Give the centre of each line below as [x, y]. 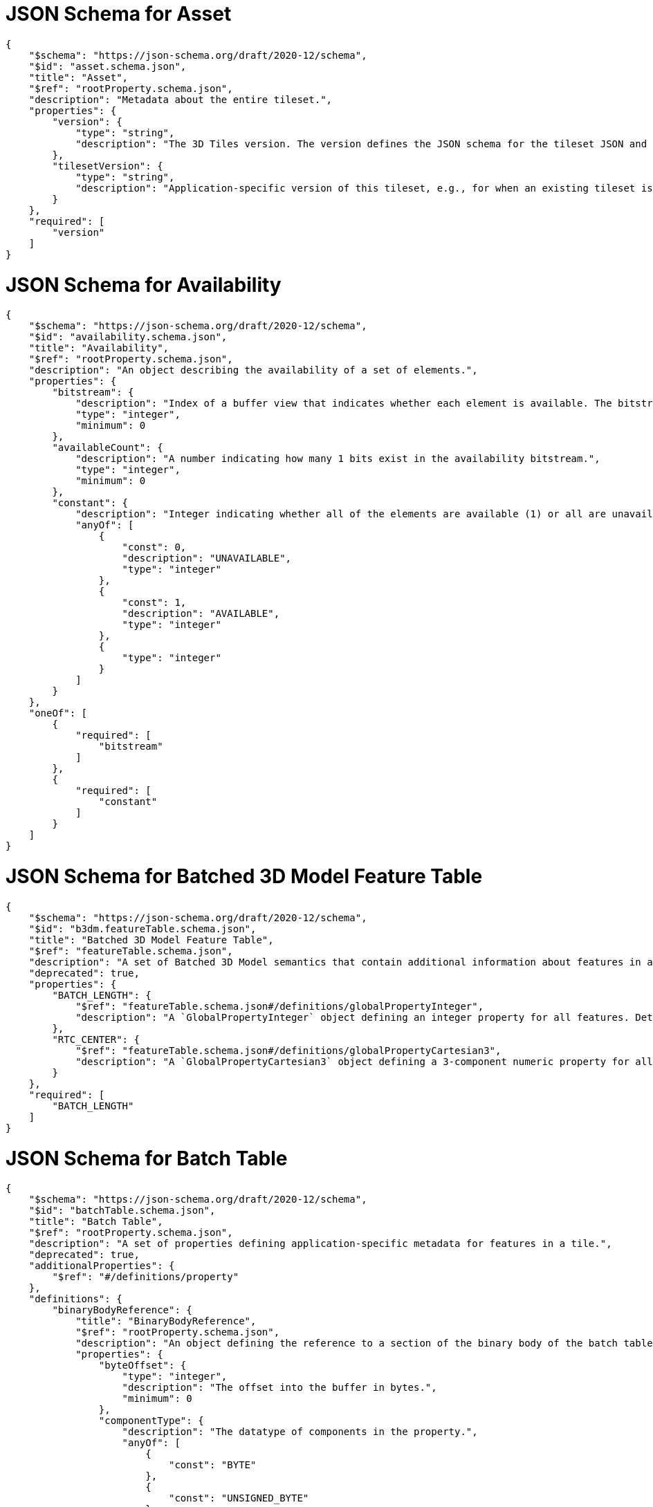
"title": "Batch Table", [96, 1222]
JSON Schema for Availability [144, 285]
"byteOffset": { [142, 1366]
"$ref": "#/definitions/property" [146, 1277]
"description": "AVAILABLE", [201, 614]
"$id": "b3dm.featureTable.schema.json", [142, 928]
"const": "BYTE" [213, 1465]
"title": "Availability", [99, 348]
